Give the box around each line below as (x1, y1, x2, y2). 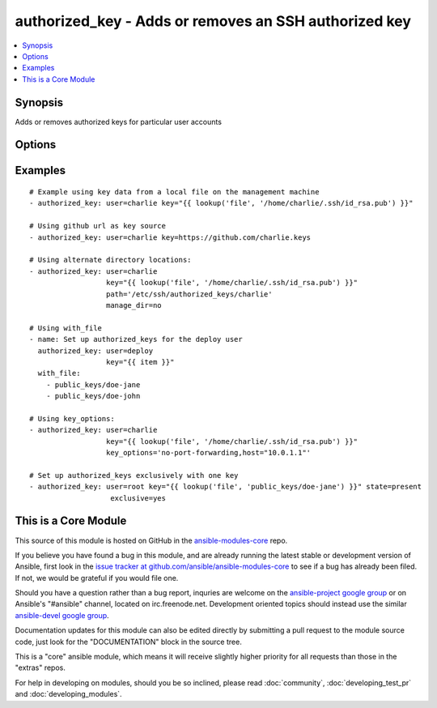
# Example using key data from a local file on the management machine (29, 187, 320, 197)
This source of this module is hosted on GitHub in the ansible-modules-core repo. (15, 535, 288, 545)
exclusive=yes (110, 493, 166, 502)
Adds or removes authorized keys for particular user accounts (15, 117, 223, 126)
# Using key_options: (29, 414, 115, 423)
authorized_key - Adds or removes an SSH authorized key (15, 12, 412, 30)
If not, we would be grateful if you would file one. (15, 573, 179, 582)
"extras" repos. (15, 663, 66, 672)
